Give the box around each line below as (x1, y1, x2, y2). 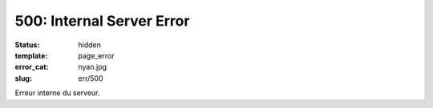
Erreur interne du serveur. (14, 88, 100, 98)
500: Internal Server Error (14, 12, 190, 30)
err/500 (78, 73, 103, 83)
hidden (78, 40, 102, 50)
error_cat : (14, 62, 49, 72)
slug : (14, 73, 32, 83)
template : (14, 50, 48, 60)
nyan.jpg (78, 62, 107, 72)
